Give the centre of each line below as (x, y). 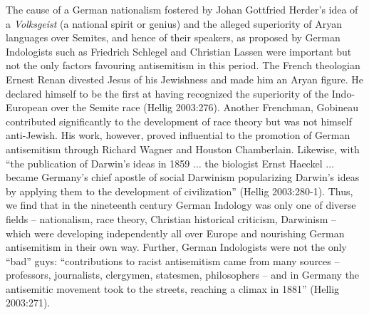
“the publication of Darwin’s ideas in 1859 (98, 163)
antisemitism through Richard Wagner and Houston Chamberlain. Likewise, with (183, 149)
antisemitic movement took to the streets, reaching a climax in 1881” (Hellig (173, 288)
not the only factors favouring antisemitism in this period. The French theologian (183, 65)
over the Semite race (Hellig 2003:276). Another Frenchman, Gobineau (204, 107)
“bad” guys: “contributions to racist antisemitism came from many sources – (173, 260)
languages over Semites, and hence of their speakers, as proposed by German (173, 37)
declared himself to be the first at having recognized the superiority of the (167, 93)
